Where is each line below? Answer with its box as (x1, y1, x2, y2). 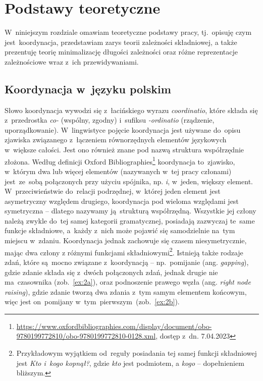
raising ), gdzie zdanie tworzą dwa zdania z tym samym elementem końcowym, (5, 286, 247, 297)
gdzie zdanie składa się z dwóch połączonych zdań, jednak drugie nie (5, 266, 218, 277)
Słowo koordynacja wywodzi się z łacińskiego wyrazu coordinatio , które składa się (5, 104, 258, 115)
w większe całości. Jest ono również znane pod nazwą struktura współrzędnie (5, 144, 244, 155)
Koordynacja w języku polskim (5, 81, 171, 96)
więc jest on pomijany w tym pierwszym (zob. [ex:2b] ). (5, 296, 180, 307)
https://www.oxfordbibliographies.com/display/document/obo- (16, 320, 212, 331)
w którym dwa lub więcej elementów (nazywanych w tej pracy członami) (5, 166, 232, 176)
